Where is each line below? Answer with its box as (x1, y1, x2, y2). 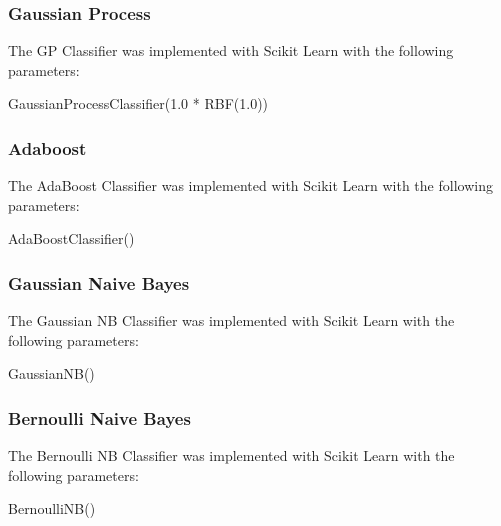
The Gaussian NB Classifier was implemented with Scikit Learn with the (8, 310, 455, 331)
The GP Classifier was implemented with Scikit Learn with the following (8, 40, 454, 61)
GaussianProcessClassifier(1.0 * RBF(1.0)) (8, 93, 269, 114)
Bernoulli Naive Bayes (8, 405, 191, 430)
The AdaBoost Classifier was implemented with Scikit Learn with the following (8, 175, 493, 196)
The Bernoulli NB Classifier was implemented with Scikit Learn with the (8, 445, 455, 466)
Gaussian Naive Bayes (8, 270, 190, 295)
